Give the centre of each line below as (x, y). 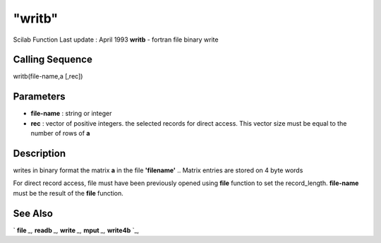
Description (40, 153)
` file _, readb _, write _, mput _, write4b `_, (76, 230)
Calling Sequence (53, 60)
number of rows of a (60, 134)
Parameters (39, 96)
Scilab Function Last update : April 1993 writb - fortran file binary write (116, 40)
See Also (33, 213)
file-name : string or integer (71, 114)
